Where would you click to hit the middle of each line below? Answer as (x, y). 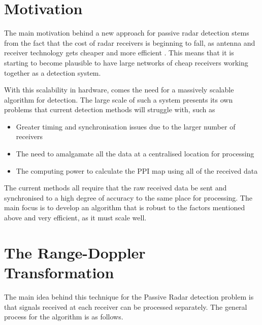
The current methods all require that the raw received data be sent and (116, 188)
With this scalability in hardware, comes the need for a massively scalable (119, 90)
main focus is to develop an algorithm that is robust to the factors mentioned (125, 207)
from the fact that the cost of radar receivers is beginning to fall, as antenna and (130, 42)
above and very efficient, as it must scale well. (75, 218)
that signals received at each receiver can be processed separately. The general (126, 306)
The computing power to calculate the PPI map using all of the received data (137, 170)
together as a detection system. (53, 72)
